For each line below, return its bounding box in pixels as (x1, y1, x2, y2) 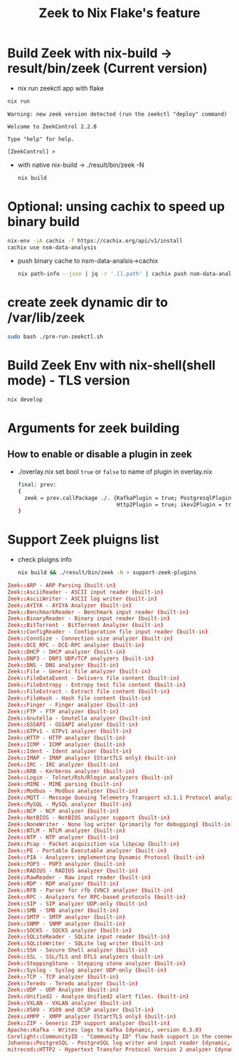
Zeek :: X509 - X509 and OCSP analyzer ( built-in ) (7, 1007, 154, 1014)
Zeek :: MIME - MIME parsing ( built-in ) (7, 781, 122, 788)
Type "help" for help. (7, 136, 75, 143)
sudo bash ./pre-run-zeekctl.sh (7, 333, 103, 340)
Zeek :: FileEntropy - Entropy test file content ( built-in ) (7, 681, 186, 689)
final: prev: (17, 481, 57, 488)
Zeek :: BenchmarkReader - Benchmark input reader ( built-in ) (7, 608, 190, 616)
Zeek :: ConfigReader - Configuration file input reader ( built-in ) (7, 628, 208, 636)
